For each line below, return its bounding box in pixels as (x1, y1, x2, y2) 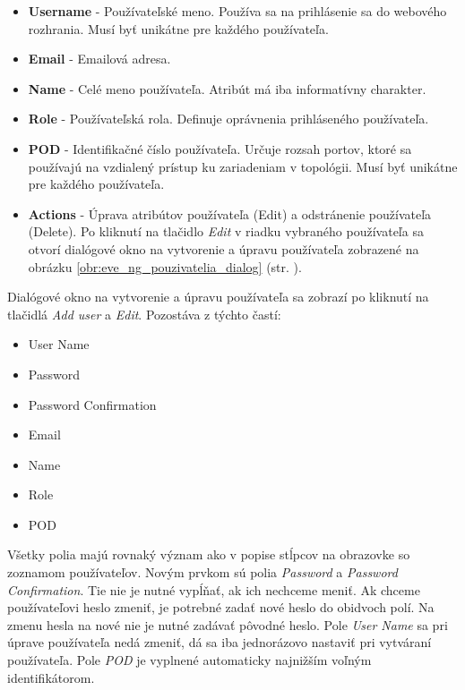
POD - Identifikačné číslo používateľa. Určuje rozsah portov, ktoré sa (28, 139, 412, 158)
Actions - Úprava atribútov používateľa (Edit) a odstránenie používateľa (28, 204, 432, 223)
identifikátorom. (7, 668, 95, 686)
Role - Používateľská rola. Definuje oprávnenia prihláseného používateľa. (28, 109, 429, 128)
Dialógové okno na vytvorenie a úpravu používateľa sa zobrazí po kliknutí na (7, 287, 429, 306)
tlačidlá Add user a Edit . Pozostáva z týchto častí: (7, 304, 281, 323)
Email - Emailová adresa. (28, 49, 171, 68)
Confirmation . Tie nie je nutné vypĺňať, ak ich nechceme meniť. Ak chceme (7, 580, 420, 599)
